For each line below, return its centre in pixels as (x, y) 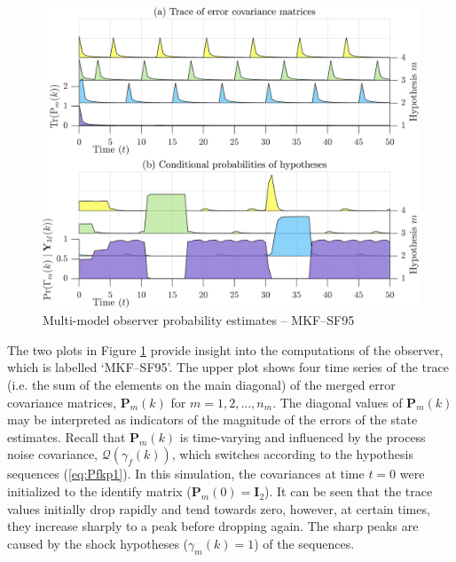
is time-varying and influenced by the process (303, 436)
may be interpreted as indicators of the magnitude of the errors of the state (212, 420)
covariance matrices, (62, 402)
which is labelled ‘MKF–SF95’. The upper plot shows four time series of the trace (228, 367)
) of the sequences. (304, 543)
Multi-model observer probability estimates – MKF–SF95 (199, 320)
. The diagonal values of (338, 402)
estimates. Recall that (67, 436)
